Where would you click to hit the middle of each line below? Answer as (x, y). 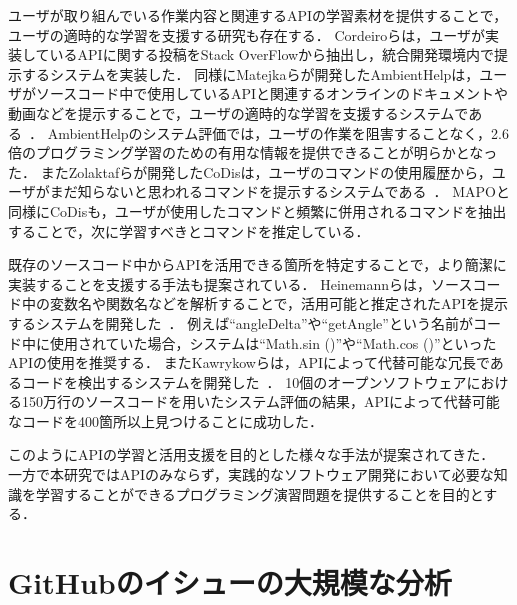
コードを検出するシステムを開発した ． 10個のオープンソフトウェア (244, 381)
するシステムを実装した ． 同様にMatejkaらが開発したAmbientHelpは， (250, 73)
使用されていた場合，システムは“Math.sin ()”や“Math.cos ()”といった (273, 342)
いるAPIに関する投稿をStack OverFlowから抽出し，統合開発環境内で (272, 54)
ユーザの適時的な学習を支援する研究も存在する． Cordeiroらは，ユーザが (247, 34)
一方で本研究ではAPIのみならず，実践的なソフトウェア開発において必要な (251, 474)
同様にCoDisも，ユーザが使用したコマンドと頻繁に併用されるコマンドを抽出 (257, 210)
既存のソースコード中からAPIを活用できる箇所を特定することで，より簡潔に (257, 264)
